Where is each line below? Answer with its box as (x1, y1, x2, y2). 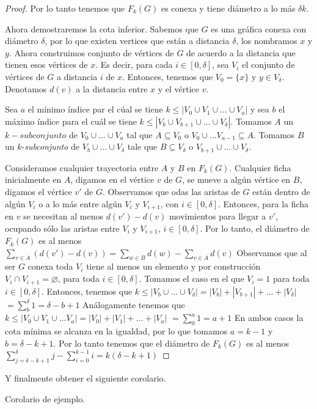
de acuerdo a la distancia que (186, 46, 296, 59)
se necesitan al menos (23, 210, 103, 223)
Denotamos (5, 82, 47, 95)
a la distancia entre (76, 82, 148, 95)
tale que (127, 140, 158, 153)
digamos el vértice (5, 185, 72, 197)
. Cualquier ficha (229, 161, 291, 174)
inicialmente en (5, 173, 62, 186)
